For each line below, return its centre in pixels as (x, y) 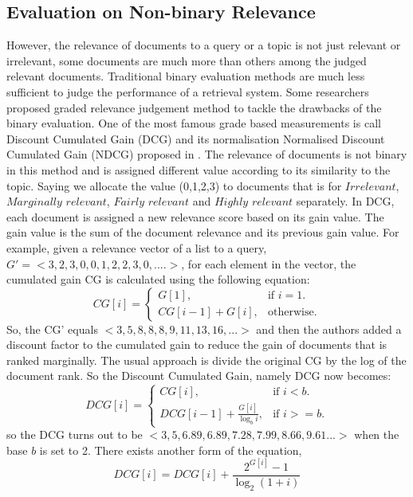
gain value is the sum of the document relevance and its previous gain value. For (203, 232)
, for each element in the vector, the (269, 263)
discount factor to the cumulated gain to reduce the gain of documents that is (197, 344)
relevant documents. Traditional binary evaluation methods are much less (186, 76)
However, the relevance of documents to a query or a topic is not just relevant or (204, 45)
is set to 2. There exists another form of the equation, (171, 450)
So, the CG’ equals (52, 329)
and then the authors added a (329, 329)
